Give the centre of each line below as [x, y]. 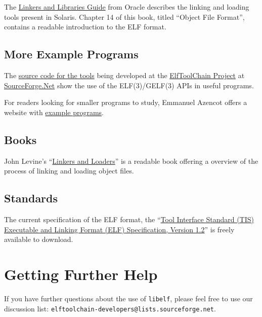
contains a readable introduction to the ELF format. [85, 27]
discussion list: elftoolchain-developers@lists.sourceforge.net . [110, 308]
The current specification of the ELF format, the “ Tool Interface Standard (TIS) [129, 219]
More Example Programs [71, 54]
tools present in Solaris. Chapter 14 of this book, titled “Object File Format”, [124, 16]
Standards [31, 198]
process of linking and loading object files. [69, 171]
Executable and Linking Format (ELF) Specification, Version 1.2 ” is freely [119, 229]
